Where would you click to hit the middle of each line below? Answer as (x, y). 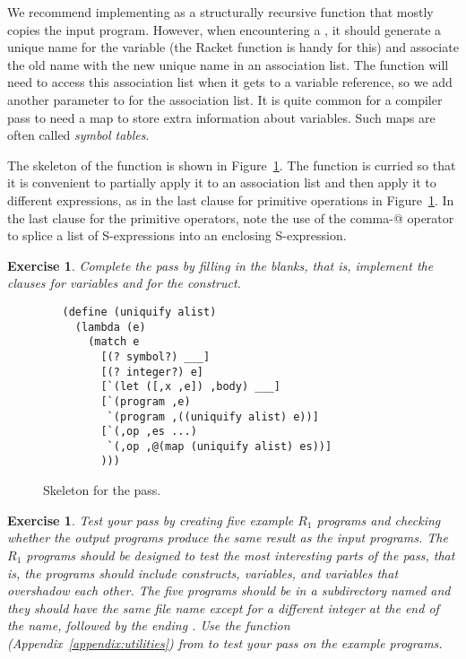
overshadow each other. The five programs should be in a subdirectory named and (229, 590)
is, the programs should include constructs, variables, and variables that (203, 572)
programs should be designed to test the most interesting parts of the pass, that (241, 555)
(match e (114, 342)
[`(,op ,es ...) (149, 432)
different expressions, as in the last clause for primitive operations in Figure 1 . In (231, 199)
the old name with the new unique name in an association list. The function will (228, 64)
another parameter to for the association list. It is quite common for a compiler (225, 99)
